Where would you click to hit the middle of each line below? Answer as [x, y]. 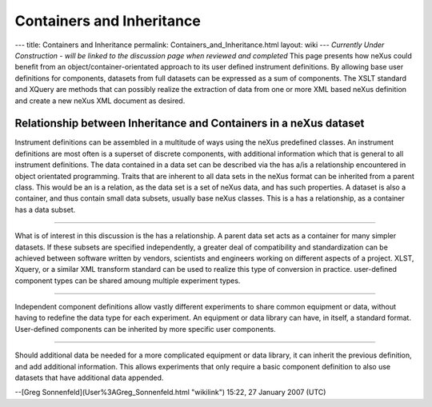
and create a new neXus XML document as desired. [100, 101]
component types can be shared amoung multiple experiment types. [128, 281]
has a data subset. [45, 209]
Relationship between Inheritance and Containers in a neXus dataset [190, 124]
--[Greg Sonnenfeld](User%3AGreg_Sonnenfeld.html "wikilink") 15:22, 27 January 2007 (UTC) [170, 393]
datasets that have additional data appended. [89, 378]
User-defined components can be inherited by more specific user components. [145, 329]
